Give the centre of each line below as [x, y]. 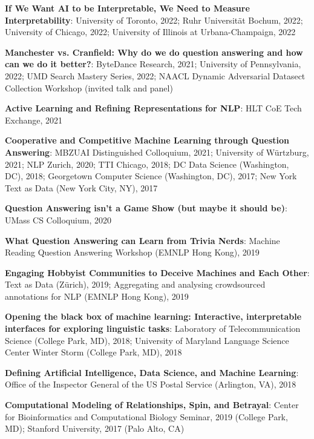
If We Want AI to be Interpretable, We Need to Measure [127, 8]
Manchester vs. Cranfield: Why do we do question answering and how [154, 52]
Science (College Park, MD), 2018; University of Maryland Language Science [147, 340]
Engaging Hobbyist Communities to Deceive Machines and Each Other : [157, 272]
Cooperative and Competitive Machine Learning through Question [147, 140]
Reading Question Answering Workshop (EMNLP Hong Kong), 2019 [132, 252]
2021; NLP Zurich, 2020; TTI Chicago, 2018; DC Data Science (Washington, [147, 164]
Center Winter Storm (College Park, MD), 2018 [93, 352]
